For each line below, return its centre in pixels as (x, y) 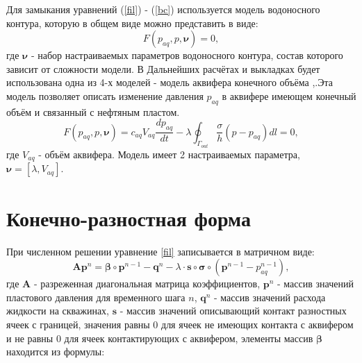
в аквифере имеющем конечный (289, 95)
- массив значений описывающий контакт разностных (233, 311)
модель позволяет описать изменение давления (105, 95)
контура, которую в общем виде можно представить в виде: (132, 23)
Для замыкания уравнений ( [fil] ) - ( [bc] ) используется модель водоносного (163, 9)
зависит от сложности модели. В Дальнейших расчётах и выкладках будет (163, 68)
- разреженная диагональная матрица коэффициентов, (147, 284)
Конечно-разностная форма (129, 218)
